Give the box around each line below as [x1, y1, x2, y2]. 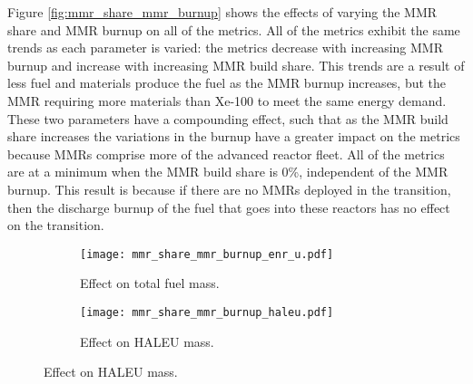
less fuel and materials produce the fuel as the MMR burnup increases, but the [7, 73, 447, 92]
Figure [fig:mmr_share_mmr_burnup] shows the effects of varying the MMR [7, 3, 438, 21]
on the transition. [7, 216, 104, 235]
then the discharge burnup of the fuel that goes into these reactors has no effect [7, 197, 450, 216]
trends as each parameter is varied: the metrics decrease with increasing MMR [7, 38, 443, 57]
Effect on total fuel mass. [80, 274, 220, 293]
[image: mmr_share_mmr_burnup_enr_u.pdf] [80, 247, 334, 261]
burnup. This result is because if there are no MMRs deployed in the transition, [7, 179, 451, 198]
